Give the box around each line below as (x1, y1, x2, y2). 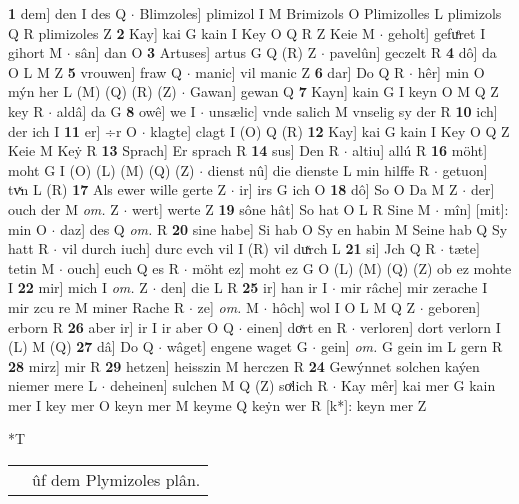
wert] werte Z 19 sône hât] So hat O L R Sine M (132, 198, 431, 219)
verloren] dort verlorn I (360, 316, 501, 337)
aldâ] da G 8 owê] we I (56, 100, 196, 121)
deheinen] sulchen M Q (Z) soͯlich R (110, 375, 328, 396)
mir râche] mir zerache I (340, 277, 488, 298)
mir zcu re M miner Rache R (8, 296, 185, 317)
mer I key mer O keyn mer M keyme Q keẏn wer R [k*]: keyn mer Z (8, 394, 427, 415)
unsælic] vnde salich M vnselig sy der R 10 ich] (208, 100, 498, 121)
